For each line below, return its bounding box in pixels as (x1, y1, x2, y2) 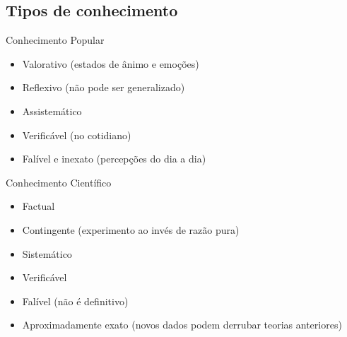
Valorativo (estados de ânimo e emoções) (22, 56, 199, 71)
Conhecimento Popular (6, 32, 105, 47)
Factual (22, 199, 55, 213)
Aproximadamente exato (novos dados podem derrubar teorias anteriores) (22, 317, 342, 332)
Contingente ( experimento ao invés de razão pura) (22, 222, 240, 237)
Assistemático (22, 103, 82, 118)
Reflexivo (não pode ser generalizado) (22, 80, 185, 95)
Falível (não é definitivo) (22, 293, 129, 308)
